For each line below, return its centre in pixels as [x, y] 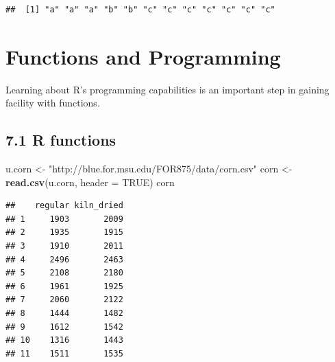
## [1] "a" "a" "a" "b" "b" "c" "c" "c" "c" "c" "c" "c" [140, 10]
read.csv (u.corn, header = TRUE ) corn [90, 182]
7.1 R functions [61, 140]
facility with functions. [53, 103]
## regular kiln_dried [64, 206]
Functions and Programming [143, 56]
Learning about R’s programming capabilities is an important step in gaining [167, 89]
